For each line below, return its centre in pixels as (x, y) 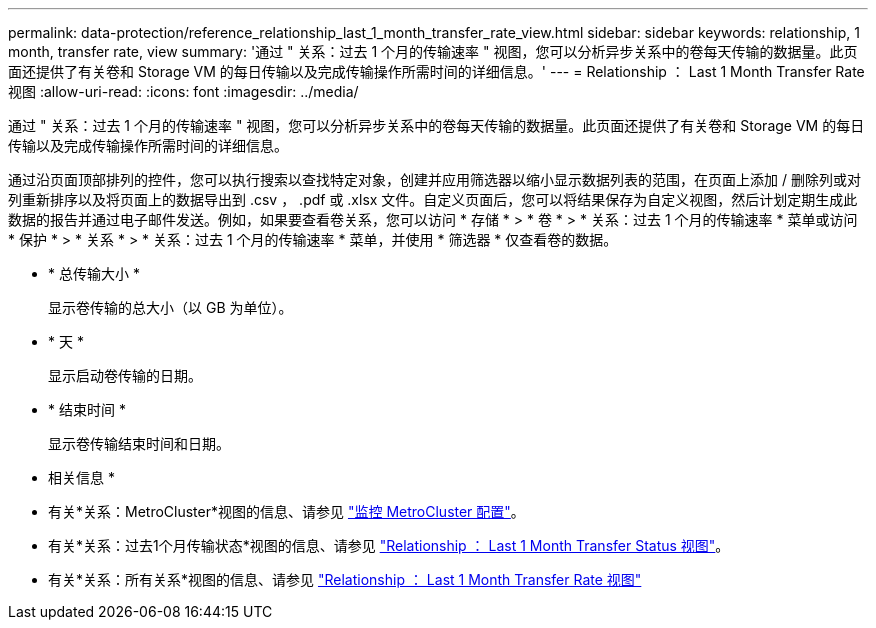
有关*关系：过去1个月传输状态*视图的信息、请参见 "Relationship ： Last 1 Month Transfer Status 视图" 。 (389, 545)
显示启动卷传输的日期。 (125, 375)
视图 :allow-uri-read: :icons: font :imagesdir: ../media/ (183, 91)
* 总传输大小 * (94, 273)
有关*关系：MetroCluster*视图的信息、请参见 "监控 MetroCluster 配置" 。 (286, 511)
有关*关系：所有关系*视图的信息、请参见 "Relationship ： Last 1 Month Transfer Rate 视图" (345, 579)
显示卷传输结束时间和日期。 (139, 443)
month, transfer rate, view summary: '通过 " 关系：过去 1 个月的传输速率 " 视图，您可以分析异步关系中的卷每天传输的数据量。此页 (433, 51)
